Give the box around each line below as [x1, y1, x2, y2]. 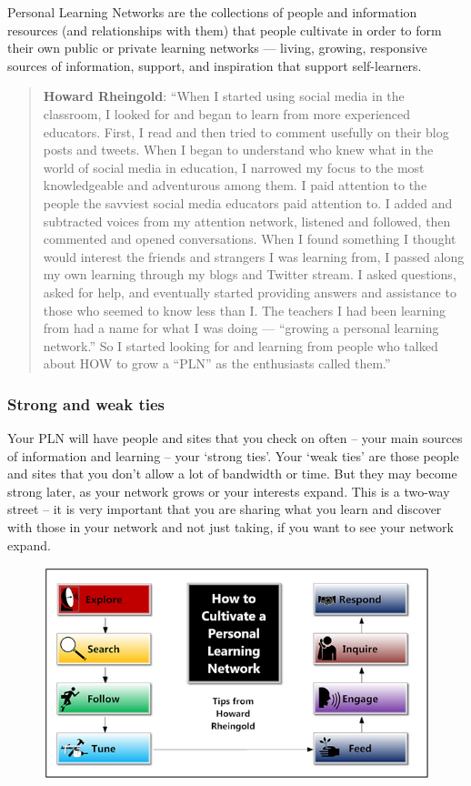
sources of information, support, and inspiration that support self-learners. [7, 55, 422, 75]
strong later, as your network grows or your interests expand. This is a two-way [7, 481, 450, 500]
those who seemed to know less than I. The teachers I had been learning [43, 300, 446, 319]
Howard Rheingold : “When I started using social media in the [43, 86, 405, 106]
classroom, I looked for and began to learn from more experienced [43, 104, 411, 123]
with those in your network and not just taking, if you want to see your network [7, 518, 454, 537]
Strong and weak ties [7, 392, 165, 415]
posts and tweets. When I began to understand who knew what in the [43, 140, 434, 159]
